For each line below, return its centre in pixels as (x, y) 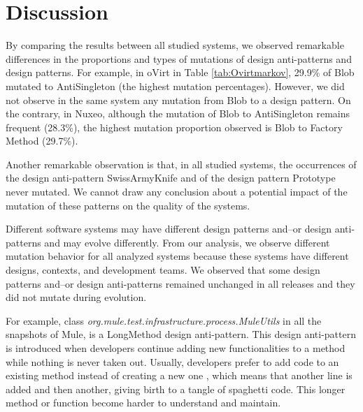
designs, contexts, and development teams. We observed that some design (163, 270)
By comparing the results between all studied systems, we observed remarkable (175, 45)
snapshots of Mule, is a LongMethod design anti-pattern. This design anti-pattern (181, 334)
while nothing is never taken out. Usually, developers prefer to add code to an (172, 361)
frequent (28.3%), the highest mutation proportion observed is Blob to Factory (174, 127)
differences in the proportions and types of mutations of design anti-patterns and (179, 58)
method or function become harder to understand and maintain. (143, 403)
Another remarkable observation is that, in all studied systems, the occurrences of (181, 164)
